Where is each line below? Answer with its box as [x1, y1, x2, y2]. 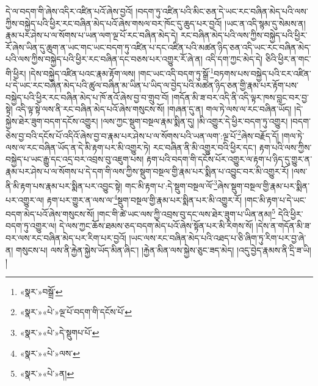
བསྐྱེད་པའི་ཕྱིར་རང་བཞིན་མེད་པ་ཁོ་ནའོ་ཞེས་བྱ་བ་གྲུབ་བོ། [5, 90, 169, 103]
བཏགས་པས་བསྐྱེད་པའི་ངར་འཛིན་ [214, 67, 311, 79]
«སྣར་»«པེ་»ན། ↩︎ [20, 367, 74, 380]
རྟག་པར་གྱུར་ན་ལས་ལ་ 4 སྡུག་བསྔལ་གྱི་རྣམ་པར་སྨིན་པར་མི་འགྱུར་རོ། [46, 191, 242, 206]
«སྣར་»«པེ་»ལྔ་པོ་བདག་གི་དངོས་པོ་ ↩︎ [20, 305, 132, 318]
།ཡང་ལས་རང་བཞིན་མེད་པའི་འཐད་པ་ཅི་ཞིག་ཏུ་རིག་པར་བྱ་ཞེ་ [129, 231, 306, 244]
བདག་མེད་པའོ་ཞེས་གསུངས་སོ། [5, 207, 95, 220]
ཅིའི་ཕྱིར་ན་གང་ [265, 53, 311, 65]
